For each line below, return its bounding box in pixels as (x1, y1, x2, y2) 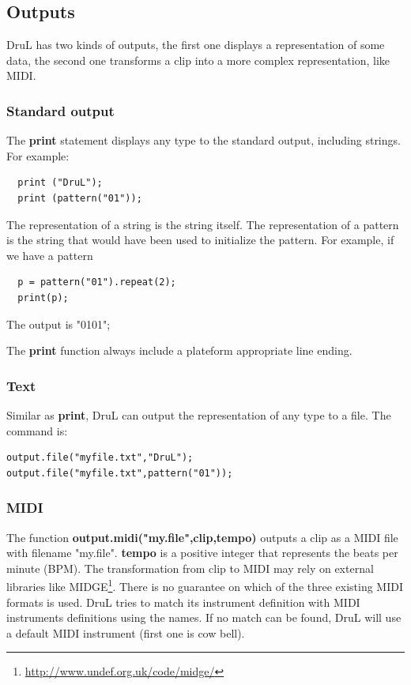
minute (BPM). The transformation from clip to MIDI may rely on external (6, 559, 374, 576)
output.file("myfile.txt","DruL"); (6, 452, 194, 464)
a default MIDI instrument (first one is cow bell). (6, 624, 245, 641)
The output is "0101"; (6, 315, 111, 332)
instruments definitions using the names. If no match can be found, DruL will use (6, 609, 402, 626)
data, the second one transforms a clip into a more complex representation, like (6, 51, 390, 68)
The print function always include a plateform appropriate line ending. (6, 342, 353, 359)
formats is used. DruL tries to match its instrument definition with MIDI (6, 593, 360, 610)
